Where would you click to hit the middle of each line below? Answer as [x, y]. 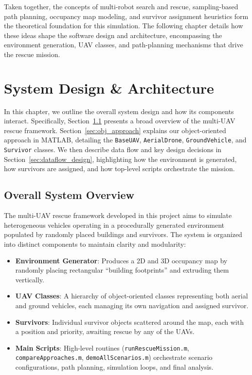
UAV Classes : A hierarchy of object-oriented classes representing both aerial [132, 296]
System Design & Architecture [109, 88]
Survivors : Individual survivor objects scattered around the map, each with [129, 322]
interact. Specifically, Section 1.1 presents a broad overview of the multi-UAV [120, 121]
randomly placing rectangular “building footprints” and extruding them [122, 270]
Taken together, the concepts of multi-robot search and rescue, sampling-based [121, 6]
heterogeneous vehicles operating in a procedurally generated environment [114, 225]
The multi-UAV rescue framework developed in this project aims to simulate [118, 215]
